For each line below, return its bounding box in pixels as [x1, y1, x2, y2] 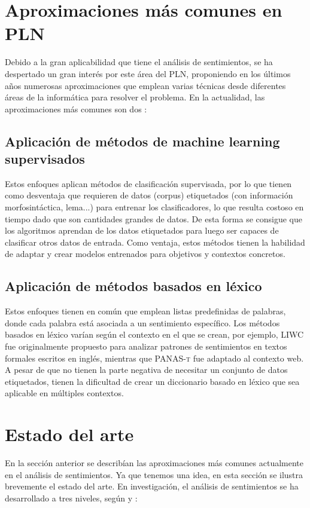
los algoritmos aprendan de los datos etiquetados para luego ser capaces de [5, 224, 279, 237]
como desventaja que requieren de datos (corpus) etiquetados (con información [5, 189, 293, 201]
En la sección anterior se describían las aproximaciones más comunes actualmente [5, 457, 303, 469]
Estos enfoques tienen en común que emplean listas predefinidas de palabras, [5, 305, 286, 317]
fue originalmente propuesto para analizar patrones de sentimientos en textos [5, 340, 287, 353]
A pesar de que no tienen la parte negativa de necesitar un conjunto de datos [5, 363, 288, 376]
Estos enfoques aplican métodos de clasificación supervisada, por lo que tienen [5, 177, 292, 189]
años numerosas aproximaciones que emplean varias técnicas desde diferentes [5, 79, 286, 91]
